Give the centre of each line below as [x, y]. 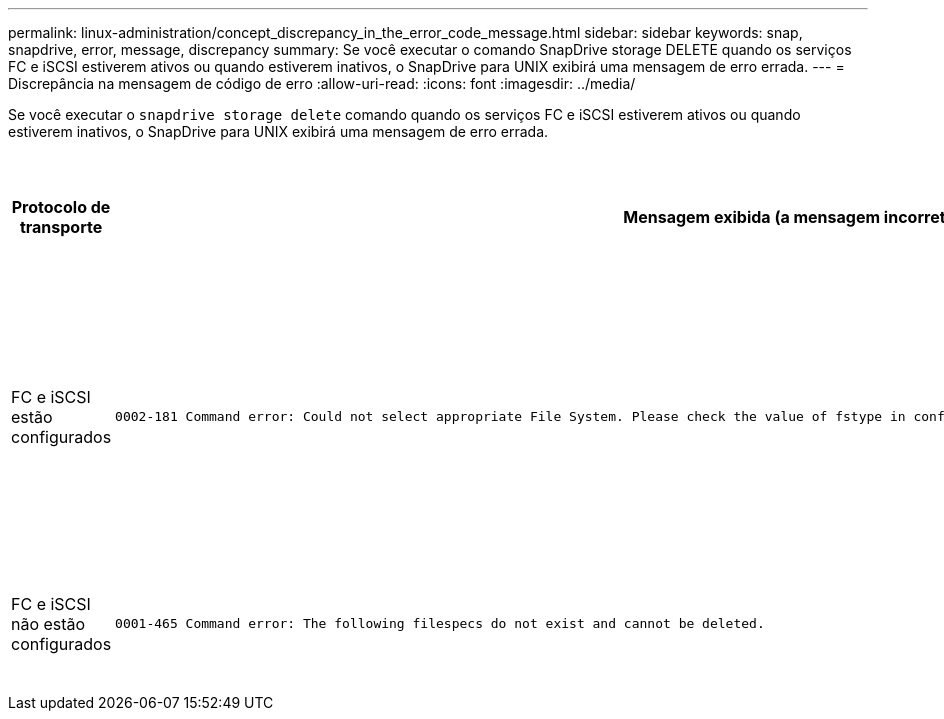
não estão [48, 623]
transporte [61, 227]
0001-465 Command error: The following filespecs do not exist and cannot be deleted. [440, 623]
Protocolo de [61, 207]
